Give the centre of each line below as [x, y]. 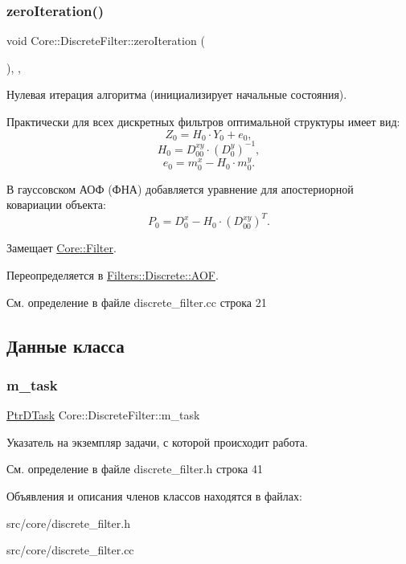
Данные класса [66, 345]
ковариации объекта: [56, 204]
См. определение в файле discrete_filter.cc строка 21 [137, 302]
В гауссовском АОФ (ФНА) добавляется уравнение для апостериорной [180, 188]
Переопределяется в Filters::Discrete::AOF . [113, 275]
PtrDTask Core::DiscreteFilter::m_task [103, 415]
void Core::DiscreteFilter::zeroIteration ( [106, 41]
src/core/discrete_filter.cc [70, 550]
